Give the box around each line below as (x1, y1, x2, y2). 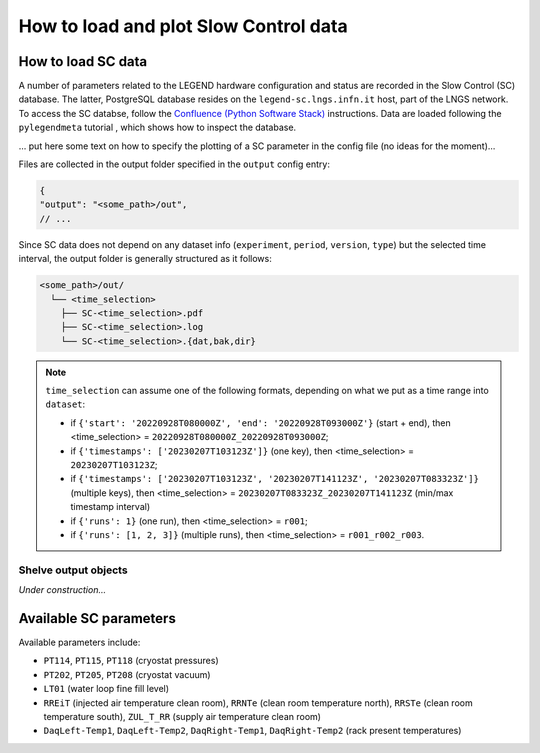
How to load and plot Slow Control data (18, 15, 349, 37)
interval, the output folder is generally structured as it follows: (18, 253, 272, 265)
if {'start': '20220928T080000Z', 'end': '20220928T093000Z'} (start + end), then (70, 416, 452, 429)
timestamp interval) (70, 501, 150, 513)
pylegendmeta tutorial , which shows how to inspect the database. (18, 121, 297, 134)
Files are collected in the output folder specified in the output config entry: (18, 158, 330, 170)
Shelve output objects (18, 563, 129, 577)
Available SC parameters (18, 610, 177, 627)
